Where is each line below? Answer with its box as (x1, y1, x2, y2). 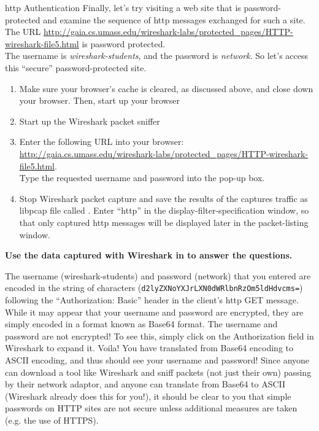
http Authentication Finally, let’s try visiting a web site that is (5, 1, 241, 14)
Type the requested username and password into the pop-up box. (19, 171, 265, 184)
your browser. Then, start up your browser (19, 94, 180, 107)
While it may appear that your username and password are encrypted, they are (5, 305, 304, 318)
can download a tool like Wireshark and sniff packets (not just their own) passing (5, 365, 312, 378)
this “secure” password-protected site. (5, 61, 147, 74)
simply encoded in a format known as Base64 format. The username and (5, 317, 278, 330)
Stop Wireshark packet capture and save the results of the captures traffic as (19, 192, 308, 204)
